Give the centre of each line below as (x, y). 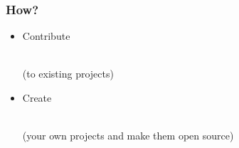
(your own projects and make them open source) (128, 136)
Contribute (46, 36)
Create (37, 97)
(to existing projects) (68, 74)
